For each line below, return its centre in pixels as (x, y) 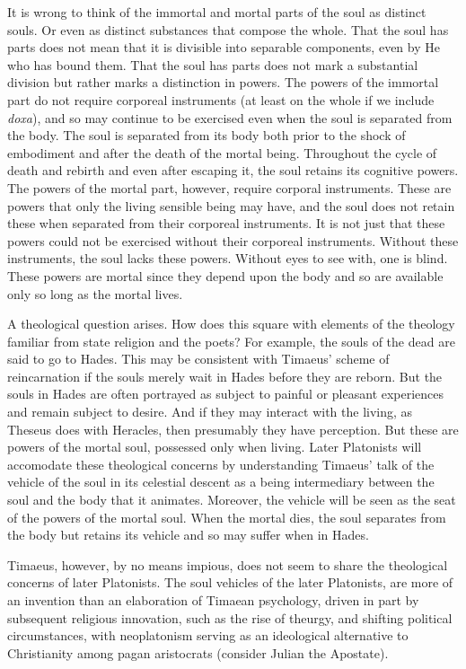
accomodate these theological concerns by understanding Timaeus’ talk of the (221, 464)
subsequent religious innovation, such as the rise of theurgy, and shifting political (230, 617)
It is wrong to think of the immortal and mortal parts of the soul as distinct (217, 12)
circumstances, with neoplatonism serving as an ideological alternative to (208, 635)
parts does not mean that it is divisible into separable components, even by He (224, 47)
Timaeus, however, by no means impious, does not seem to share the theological (228, 564)
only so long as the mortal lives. (95, 293)
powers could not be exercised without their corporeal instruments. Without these (233, 240)
